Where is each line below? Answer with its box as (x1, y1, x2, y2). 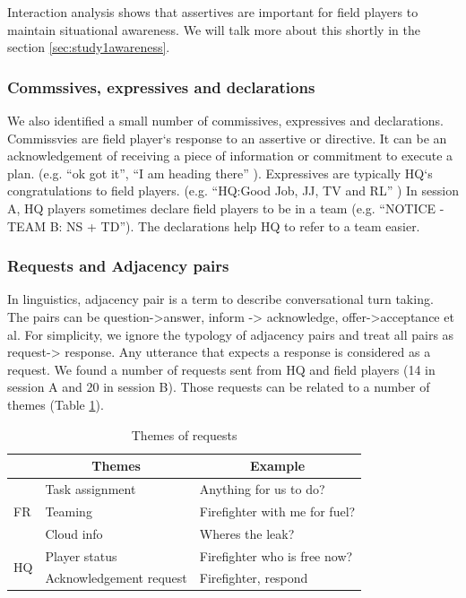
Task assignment (45, 479, 136, 498)
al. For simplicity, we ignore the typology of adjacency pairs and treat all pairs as (7, 325, 454, 343)
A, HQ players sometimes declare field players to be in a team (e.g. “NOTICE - (7, 198, 444, 217)
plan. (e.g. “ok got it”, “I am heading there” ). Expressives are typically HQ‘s (7, 163, 433, 182)
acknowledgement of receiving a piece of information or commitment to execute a (7, 146, 453, 165)
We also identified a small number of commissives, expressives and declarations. (7, 111, 444, 129)
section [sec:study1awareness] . (7, 38, 170, 56)
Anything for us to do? (199, 479, 325, 498)
